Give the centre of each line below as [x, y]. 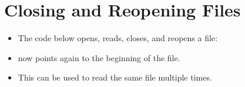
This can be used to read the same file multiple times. [115, 77]
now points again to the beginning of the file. [99, 57]
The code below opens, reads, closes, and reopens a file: [118, 38]
